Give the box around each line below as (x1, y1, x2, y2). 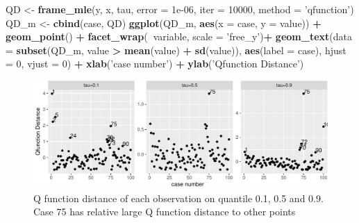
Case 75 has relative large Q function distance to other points (33, 204, 296, 219)
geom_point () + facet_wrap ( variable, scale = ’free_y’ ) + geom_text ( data (6, 29, 352, 44)
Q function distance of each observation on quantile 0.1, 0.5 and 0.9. (33, 190, 324, 205)
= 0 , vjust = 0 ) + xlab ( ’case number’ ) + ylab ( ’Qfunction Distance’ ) (6, 56, 304, 71)
